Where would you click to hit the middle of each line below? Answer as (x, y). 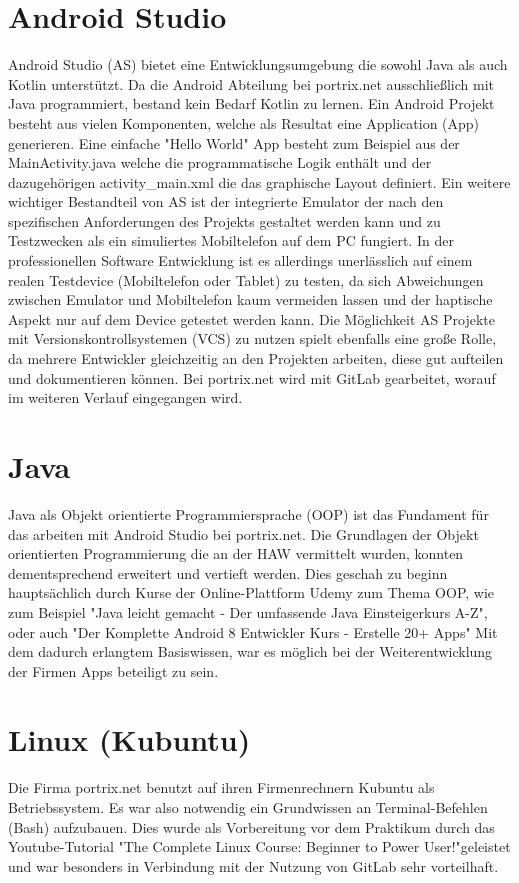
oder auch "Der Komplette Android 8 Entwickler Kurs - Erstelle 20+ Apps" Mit (253, 631)
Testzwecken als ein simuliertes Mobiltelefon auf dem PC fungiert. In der (231, 240)
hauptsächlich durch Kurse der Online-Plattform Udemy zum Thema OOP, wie (251, 592)
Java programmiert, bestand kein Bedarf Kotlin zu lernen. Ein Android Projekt (251, 103)
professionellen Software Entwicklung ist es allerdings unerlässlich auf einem (240, 260)
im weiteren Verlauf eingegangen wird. (125, 397)
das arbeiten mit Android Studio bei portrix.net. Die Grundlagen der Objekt (243, 533)
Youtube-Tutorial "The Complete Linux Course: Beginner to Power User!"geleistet (259, 846)
